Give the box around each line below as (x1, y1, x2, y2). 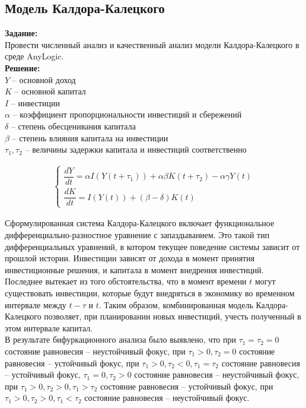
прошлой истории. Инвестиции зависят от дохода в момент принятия (5, 252, 255, 264)
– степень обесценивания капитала (11, 119, 136, 132)
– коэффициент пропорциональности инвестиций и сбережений (12, 108, 242, 121)
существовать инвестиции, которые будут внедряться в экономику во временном (5, 287, 295, 299)
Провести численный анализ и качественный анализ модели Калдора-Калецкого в (5, 38, 299, 50)
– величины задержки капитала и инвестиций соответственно (25, 143, 247, 156)
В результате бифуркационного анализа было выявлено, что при (5, 333, 236, 346)
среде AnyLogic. (5, 50, 64, 62)
